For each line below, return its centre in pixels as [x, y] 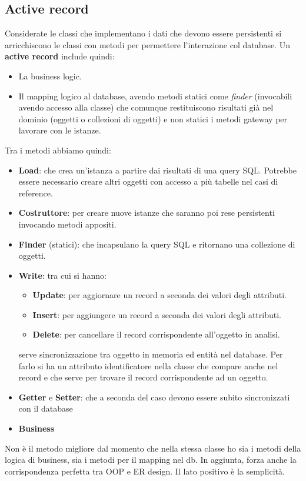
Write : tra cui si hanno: [62, 275]
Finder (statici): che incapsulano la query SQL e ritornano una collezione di [157, 244]
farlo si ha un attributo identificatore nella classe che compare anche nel [148, 365]
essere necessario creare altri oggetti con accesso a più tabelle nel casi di [148, 181]
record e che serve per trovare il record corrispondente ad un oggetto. [143, 377]
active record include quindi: [60, 56]
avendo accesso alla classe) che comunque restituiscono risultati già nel [146, 107]
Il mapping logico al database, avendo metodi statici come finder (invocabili [155, 96]
